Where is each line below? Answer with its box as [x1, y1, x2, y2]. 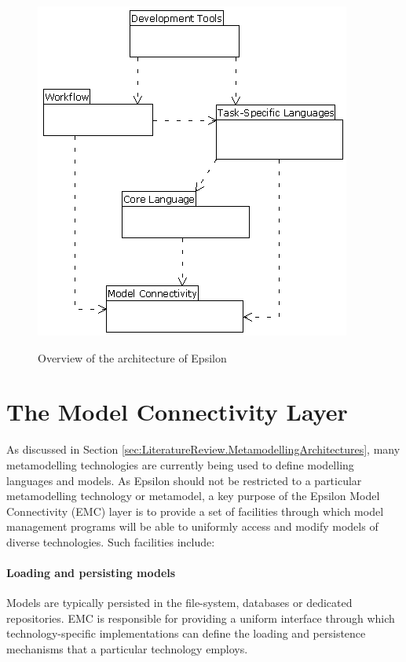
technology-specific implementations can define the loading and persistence [6, 625, 366, 642]
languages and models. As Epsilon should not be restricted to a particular [6, 472, 362, 488]
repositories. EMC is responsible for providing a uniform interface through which [6, 609, 395, 626]
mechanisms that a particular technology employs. [6, 641, 248, 657]
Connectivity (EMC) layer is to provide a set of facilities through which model [6, 502, 384, 519]
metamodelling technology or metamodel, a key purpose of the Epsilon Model [6, 487, 380, 504]
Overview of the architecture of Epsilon [38, 349, 227, 366]
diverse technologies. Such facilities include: [6, 533, 215, 550]
